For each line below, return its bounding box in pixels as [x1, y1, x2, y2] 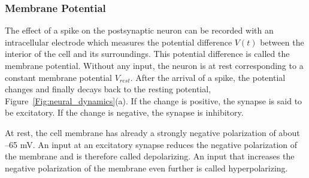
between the [260, 35, 304, 48]
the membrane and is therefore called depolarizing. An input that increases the [5, 150, 295, 162]
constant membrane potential [5, 71, 113, 83]
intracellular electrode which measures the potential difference [5, 35, 232, 48]
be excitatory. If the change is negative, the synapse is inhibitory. [5, 106, 244, 119]
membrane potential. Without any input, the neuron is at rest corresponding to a [5, 59, 304, 71]
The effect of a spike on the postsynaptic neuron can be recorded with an [5, 24, 274, 37]
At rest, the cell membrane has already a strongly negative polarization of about [5, 126, 300, 138]
